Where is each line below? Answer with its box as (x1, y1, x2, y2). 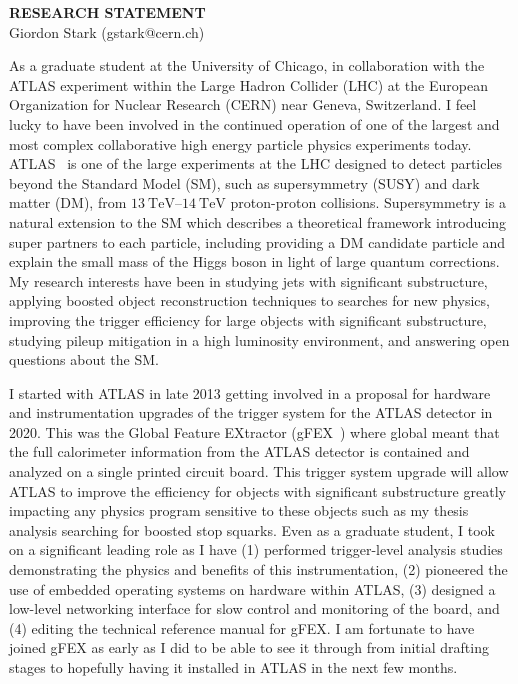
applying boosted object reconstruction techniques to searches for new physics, (9, 290, 490, 311)
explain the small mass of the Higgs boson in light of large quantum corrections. (9, 251, 500, 272)
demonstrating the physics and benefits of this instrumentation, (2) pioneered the (9, 559, 508, 580)
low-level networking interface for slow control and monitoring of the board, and (9, 598, 500, 619)
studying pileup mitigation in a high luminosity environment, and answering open (9, 329, 510, 350)
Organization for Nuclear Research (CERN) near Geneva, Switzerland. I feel (9, 94, 477, 115)
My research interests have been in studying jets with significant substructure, (9, 270, 488, 291)
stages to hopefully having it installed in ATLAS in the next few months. (9, 657, 458, 677)
